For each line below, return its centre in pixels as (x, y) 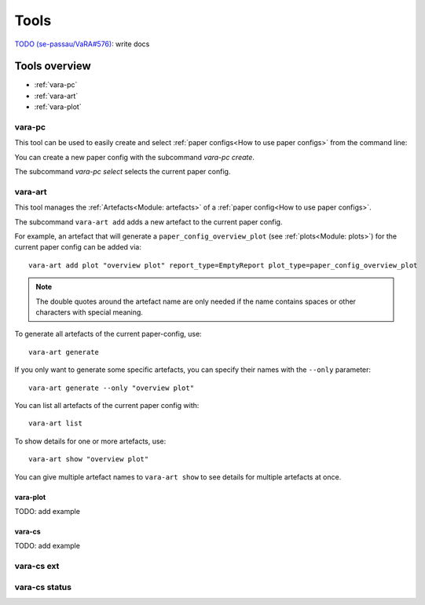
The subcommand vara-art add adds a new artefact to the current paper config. (148, 222)
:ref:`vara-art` (56, 96)
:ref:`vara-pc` (56, 85)
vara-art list (55, 423)
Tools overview (53, 66)
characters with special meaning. (89, 312)
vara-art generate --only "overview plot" (112, 388)
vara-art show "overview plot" (89, 459)
